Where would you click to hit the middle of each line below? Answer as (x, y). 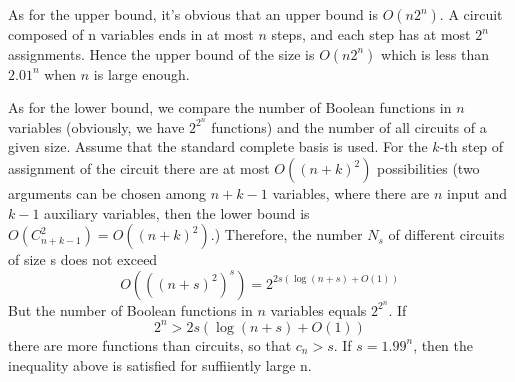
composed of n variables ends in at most (131, 34)
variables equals (318, 309)
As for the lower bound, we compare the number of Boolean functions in (230, 107)
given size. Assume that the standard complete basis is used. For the (218, 146)
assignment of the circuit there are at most (139, 168)
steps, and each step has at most (371, 34)
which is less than (435, 53)
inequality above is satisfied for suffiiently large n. (160, 364)
